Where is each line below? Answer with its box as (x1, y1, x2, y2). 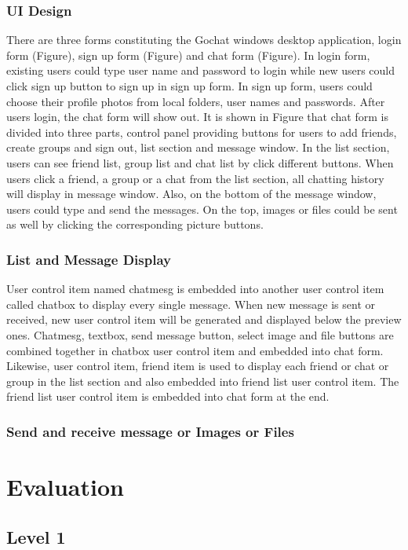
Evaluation (6, 470, 124, 502)
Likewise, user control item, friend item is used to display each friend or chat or (6, 357, 389, 374)
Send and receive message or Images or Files (6, 421, 294, 441)
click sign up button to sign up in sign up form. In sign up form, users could (6, 78, 373, 93)
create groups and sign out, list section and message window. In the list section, (6, 139, 390, 156)
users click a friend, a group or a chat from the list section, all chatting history (6, 170, 384, 186)
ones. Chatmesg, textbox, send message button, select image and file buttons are (6, 326, 394, 343)
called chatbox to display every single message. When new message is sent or (6, 295, 375, 312)
